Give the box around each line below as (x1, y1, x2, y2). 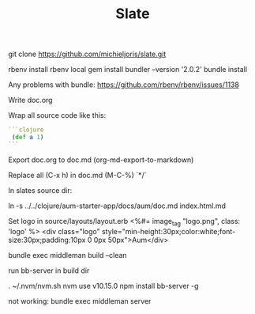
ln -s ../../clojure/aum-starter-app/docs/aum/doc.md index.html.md (8, 201, 227, 210)
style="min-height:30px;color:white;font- (101, 226, 236, 236)
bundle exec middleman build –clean (8, 250, 128, 259)
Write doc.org (8, 96, 53, 105)
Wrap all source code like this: (8, 111, 107, 120)
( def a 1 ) (11, 134, 44, 142)
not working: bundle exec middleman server (8, 296, 152, 305)
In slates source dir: (8, 185, 73, 195)
